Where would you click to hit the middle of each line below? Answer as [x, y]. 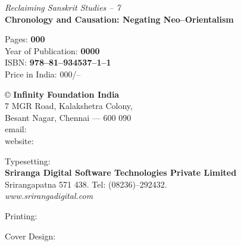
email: [16, 129]
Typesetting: [28, 161]
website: [19, 140]
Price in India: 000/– [43, 74]
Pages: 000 [25, 39]
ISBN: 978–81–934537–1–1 [58, 62]
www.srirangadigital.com [49, 196]
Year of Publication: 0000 [52, 50]
